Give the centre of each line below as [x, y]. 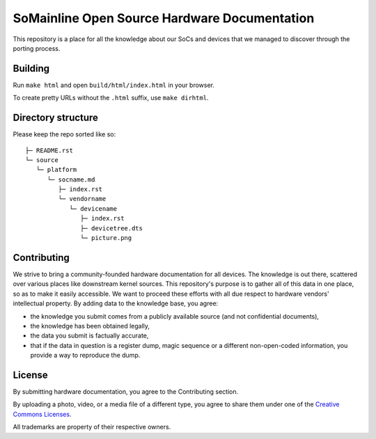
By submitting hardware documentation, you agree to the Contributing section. [126, 391]
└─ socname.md [71, 179]
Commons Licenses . [42, 414]
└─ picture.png [106, 238]
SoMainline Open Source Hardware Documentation [164, 18]
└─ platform [56, 170]
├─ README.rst [49, 150]
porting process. [37, 48]
